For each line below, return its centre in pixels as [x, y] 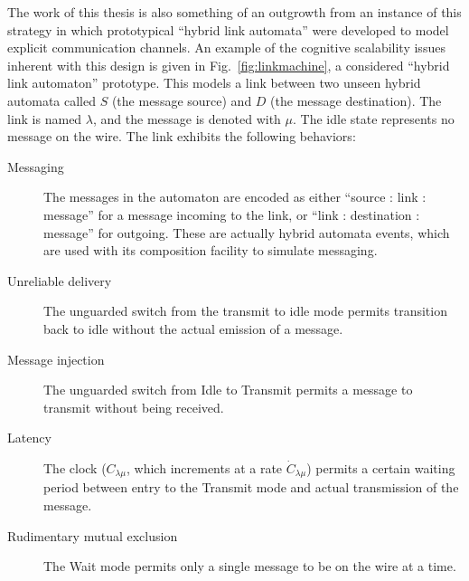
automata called [52, 100]
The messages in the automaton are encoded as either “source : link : [235, 197]
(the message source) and [182, 100]
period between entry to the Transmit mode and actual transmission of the [251, 487]
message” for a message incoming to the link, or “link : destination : [232, 214]
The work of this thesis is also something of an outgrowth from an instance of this [234, 12]
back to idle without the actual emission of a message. [193, 328]
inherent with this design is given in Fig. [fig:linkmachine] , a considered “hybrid [229, 65]
